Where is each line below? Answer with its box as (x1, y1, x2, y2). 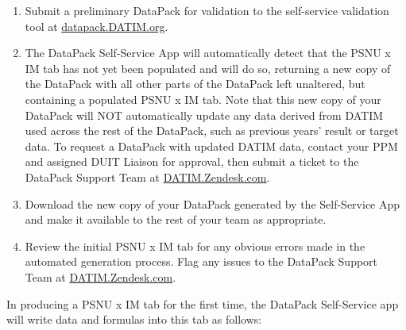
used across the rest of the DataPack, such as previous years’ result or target (25, 122, 399, 139)
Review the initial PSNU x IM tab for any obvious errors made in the (25, 237, 365, 254)
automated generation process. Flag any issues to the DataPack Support (25, 253, 378, 270)
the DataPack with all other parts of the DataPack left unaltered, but (25, 75, 365, 92)
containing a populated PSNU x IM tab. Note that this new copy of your (25, 90, 381, 107)
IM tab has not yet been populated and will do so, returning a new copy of (25, 59, 391, 76)
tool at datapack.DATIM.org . (25, 17, 168, 34)
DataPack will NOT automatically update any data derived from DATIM (25, 106, 384, 123)
